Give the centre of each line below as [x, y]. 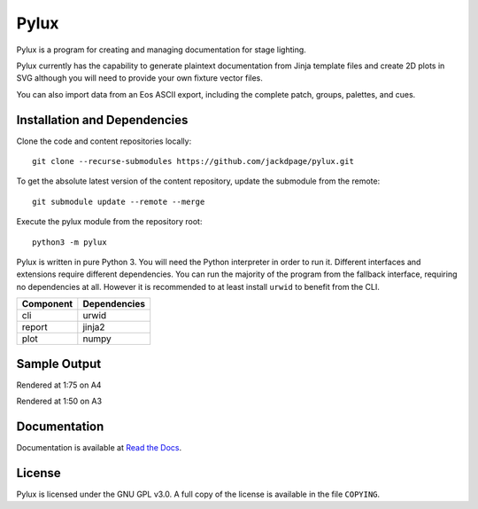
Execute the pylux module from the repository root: [109, 222]
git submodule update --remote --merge [119, 201]
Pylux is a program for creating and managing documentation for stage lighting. [162, 50]
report [35, 327]
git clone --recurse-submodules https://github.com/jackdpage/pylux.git [193, 161]
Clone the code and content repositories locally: [104, 141]
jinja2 [94, 327]
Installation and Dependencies [102, 120]
